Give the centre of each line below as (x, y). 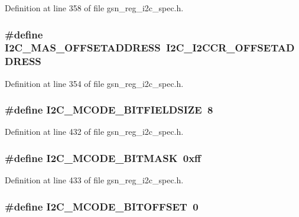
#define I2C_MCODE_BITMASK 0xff (103, 158)
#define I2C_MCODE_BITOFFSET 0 (102, 206)
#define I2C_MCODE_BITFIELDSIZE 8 (109, 110)
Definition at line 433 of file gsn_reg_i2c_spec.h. (94, 180)
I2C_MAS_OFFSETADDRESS (83, 48)
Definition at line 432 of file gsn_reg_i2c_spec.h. (94, 132)
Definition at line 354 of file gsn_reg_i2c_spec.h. (94, 83)
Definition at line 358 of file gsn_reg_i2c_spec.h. (94, 8)
